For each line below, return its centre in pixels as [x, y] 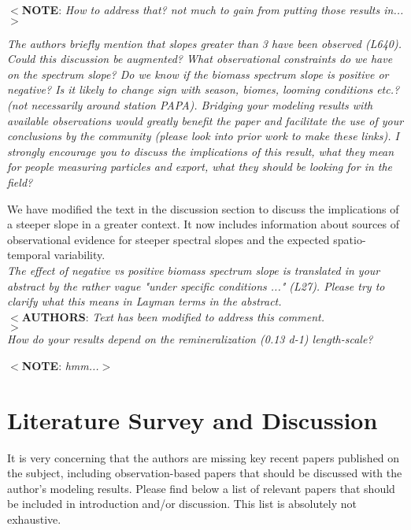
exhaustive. [34, 519]
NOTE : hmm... [60, 365]
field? [20, 182]
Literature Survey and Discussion [193, 419]
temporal [29, 255]
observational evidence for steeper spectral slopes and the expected [168, 239]
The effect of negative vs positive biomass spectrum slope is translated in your [194, 270]
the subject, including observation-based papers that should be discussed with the [205, 473]
